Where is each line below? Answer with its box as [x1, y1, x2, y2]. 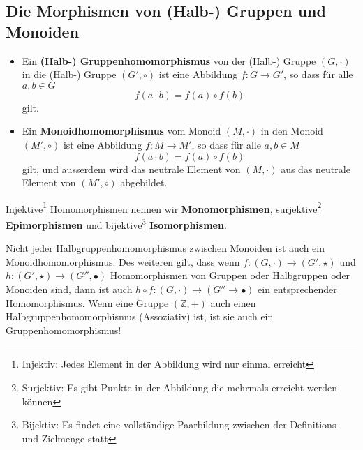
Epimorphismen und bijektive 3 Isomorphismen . [6, 216, 227, 232]
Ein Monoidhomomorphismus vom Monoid [22, 123, 221, 138]
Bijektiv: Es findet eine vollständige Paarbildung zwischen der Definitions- [22, 417, 340, 432]
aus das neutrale [281, 161, 350, 176]
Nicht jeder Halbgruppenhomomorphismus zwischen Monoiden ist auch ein [6, 241, 325, 255]
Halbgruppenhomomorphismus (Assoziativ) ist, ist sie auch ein [6, 309, 274, 324]
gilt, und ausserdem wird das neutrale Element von [22, 161, 241, 176]
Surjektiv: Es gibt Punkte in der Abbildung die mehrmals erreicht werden [22, 380, 337, 394]
